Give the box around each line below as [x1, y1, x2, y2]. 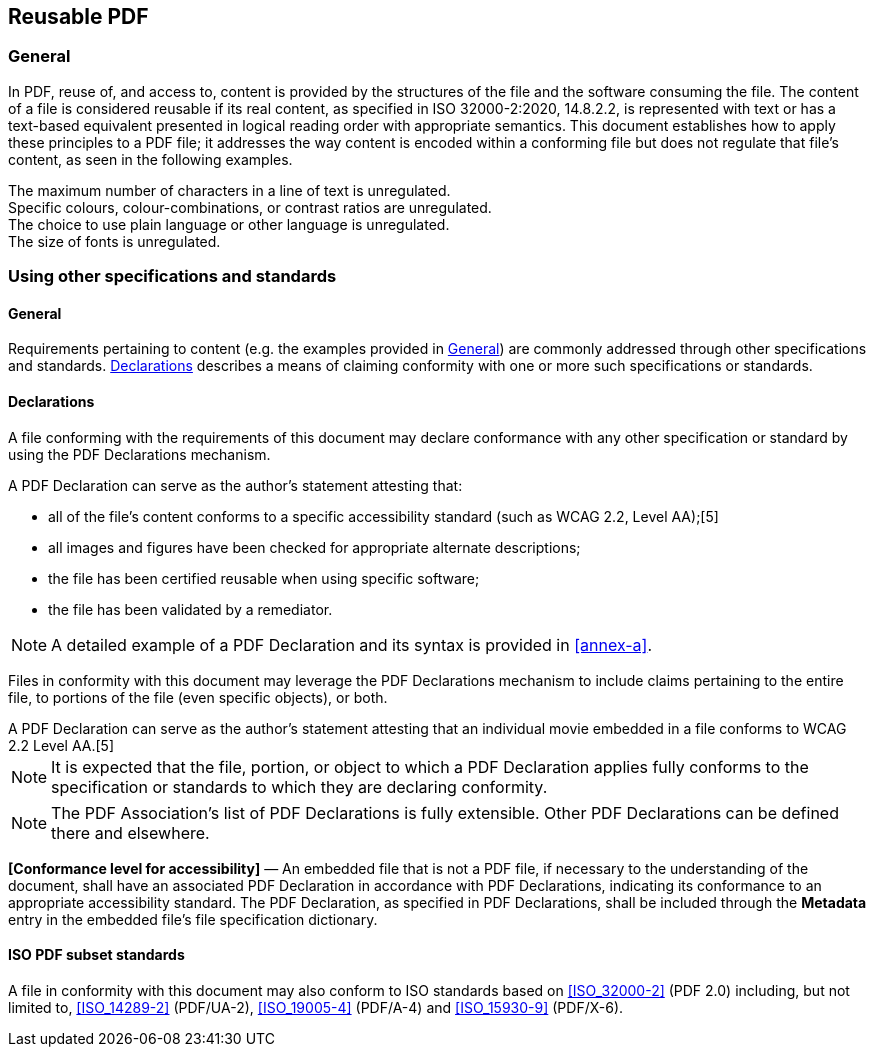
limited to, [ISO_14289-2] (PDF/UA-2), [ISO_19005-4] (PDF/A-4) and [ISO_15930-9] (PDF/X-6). [8, 998, 624, 1016]
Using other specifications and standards [8, 266, 337, 287]
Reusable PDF [8, 4, 149, 29]
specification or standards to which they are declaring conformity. [51, 776, 548, 797]
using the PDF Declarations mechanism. [8, 445, 271, 463]
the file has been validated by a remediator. [48, 600, 333, 618]
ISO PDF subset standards [8, 946, 185, 964]
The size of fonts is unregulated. [8, 232, 221, 250]
